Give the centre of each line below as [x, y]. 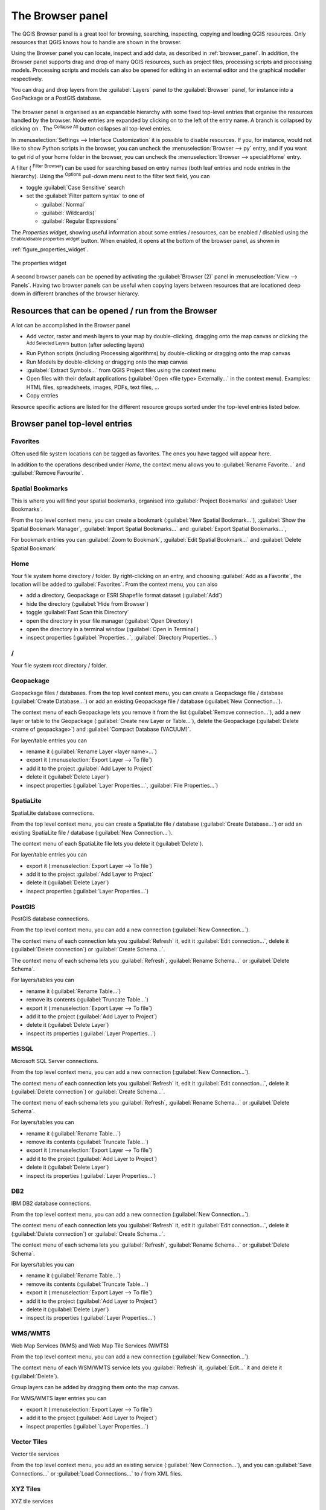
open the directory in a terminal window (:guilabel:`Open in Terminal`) [113, 629]
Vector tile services [35, 1454]
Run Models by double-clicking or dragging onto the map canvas [107, 362]
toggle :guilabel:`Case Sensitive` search [75, 187]
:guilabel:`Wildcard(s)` [69, 213]
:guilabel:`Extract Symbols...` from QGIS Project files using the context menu [121, 370]
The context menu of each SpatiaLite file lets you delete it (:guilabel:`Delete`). [107, 843]
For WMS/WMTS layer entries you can [59, 1398]
